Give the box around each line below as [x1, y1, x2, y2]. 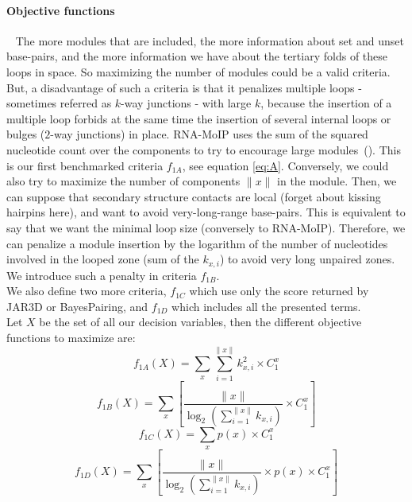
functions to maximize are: [6, 329, 136, 345]
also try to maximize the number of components [6, 173, 241, 189]
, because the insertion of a [260, 95, 392, 111]
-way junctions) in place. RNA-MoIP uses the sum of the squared [50, 126, 368, 142]
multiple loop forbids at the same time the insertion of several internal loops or [6, 110, 391, 126]
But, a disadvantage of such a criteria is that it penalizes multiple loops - [6, 79, 362, 95]
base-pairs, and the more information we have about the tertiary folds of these [6, 48, 388, 64]
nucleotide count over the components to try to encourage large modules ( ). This [6, 141, 401, 158]
